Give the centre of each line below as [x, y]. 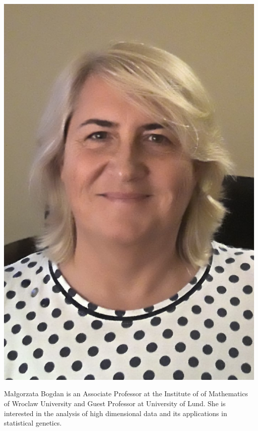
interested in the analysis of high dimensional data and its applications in [116, 413]
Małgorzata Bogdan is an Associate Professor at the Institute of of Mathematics [126, 394]
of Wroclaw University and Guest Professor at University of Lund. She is [115, 403]
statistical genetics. [33, 423]
